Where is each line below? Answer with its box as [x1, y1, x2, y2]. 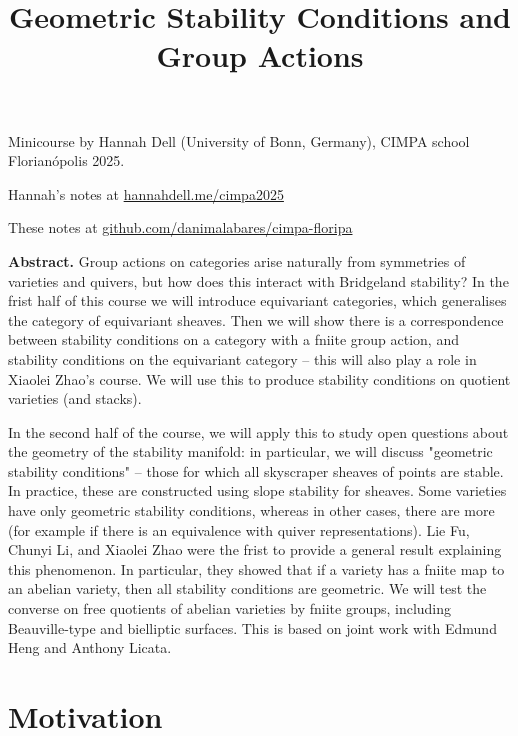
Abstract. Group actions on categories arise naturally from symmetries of [8, 250, 466, 271]
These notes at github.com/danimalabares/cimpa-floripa [8, 217, 353, 238]
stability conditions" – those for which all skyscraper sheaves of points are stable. [8, 460, 504, 481]
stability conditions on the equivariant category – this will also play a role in [8, 348, 477, 369]
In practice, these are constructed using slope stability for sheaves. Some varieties [8, 480, 507, 501]
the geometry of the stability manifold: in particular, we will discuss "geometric [8, 441, 493, 462]
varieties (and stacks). [8, 388, 142, 409]
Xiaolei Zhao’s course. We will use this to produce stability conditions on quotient [8, 368, 511, 389]
